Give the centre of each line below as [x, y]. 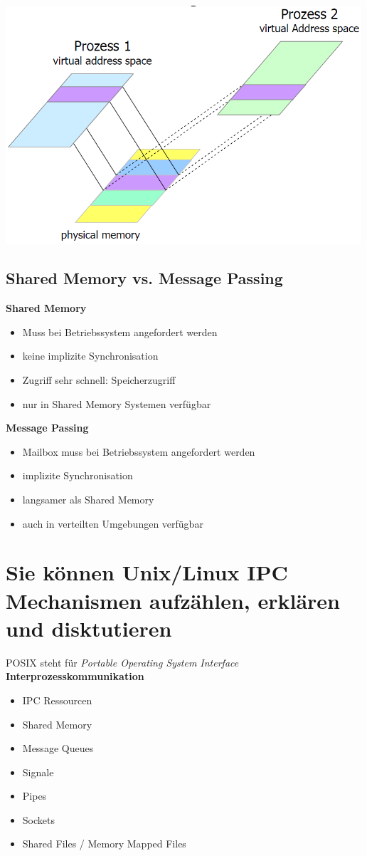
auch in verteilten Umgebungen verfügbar [113, 523]
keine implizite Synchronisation [90, 356]
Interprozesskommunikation [75, 676]
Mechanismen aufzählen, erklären [173, 600]
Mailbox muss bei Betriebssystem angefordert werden [139, 451]
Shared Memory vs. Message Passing [144, 278]
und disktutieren [89, 628]
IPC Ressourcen [57, 700]
